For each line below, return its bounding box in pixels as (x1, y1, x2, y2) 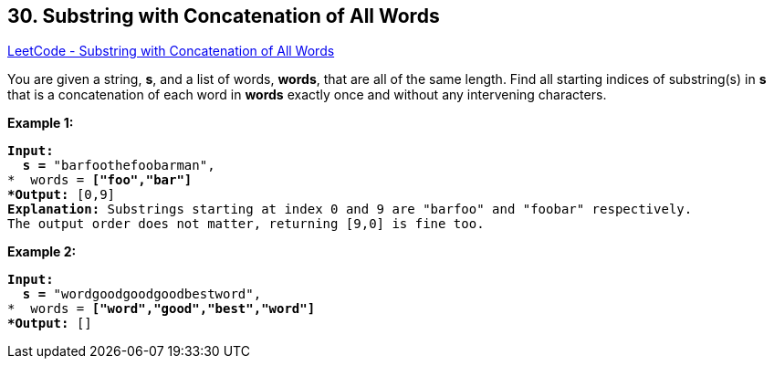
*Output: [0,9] (7, 187, 116, 203)
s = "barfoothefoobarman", (22, 158, 215, 173)
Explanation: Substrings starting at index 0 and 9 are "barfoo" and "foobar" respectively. (7, 202, 693, 217)
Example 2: (7, 244, 77, 260)
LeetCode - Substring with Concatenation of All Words (7, 43, 335, 59)
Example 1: (7, 115, 74, 131)
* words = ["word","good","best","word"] (7, 301, 316, 317)
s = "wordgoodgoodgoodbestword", (22, 287, 262, 302)
